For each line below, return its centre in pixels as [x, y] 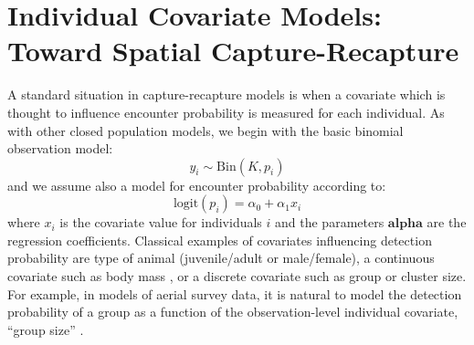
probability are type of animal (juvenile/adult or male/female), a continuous [221, 258]
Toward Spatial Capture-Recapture [233, 51]
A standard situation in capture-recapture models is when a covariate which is [226, 94]
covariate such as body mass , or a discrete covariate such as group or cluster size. [237, 276]
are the [447, 222]
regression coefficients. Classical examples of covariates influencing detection [220, 240]
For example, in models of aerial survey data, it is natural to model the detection [235, 293]
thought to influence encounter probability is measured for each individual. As [226, 112]
